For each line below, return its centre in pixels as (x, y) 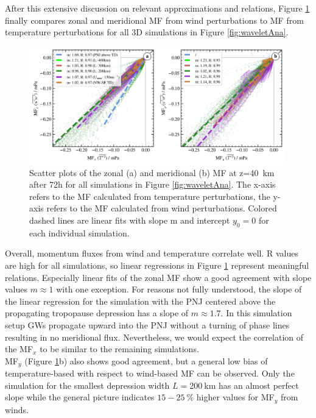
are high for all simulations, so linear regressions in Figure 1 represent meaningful (157, 265)
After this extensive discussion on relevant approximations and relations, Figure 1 (157, 8)
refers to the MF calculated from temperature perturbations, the (150, 196)
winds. (17, 409)
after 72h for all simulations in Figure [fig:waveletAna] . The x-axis (153, 184)
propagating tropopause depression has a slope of (97, 313)
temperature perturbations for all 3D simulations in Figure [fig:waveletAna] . (147, 32)
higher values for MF (235, 397)
